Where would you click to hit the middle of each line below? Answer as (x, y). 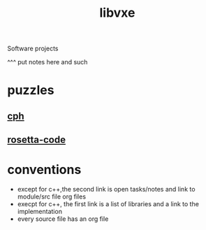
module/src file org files (51, 196)
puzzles (31, 91)
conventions (44, 170)
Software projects (33, 49)
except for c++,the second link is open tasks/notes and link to (106, 189)
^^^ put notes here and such (47, 62)
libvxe (117, 13)
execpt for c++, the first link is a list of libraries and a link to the (108, 204)
